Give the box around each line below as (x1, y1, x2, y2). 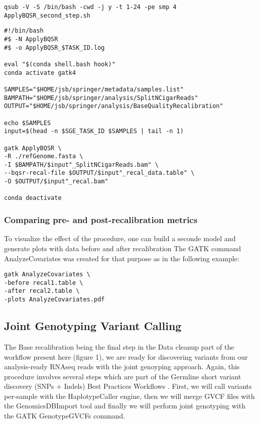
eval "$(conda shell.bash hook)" (4, 60, 115, 68)
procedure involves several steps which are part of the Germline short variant (4, 371, 241, 381)
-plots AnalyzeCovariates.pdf (4, 296, 105, 303)
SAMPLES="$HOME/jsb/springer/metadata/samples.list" (4, 85, 184, 93)
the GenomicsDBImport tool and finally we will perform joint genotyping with (4, 400, 245, 411)
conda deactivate (4, 194, 62, 202)
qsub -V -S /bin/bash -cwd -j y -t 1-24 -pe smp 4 (4, 4, 177, 11)
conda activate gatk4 (4, 69, 76, 76)
